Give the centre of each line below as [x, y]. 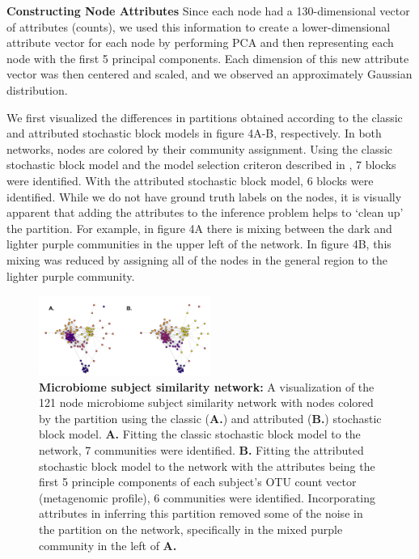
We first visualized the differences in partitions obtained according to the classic [205, 117]
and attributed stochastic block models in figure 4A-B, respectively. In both [194, 133]
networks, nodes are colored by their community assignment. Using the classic [200, 148]
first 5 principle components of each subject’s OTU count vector [198, 482]
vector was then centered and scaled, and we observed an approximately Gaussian [209, 74]
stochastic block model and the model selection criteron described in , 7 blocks [201, 165]
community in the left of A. [108, 545]
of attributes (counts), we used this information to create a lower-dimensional [199, 26]
